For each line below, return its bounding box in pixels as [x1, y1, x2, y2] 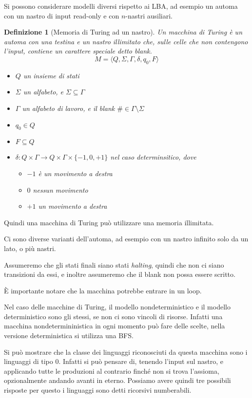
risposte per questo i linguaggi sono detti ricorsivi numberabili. [4, 385, 192, 395]
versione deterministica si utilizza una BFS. [4, 330, 134, 341]
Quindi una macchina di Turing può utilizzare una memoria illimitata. [4, 217, 214, 227]
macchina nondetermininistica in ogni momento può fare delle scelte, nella [4, 321, 225, 331]
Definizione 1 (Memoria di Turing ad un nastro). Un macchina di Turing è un [4, 27, 243, 37]
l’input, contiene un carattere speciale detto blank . [4, 46, 152, 56]
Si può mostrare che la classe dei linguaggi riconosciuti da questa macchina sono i [4, 346, 248, 357]
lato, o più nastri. [4, 243, 56, 253]
